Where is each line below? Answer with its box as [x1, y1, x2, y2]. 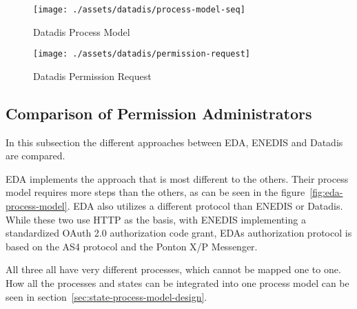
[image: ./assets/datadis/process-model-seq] [33, 5, 245, 14]
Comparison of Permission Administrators [6, 102, 312, 123]
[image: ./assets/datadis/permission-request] [33, 49, 250, 59]
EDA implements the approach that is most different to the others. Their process [6, 171, 349, 186]
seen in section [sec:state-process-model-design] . [6, 289, 207, 303]
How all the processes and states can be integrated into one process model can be [6, 276, 349, 290]
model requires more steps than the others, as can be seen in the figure [6, 185, 305, 199]
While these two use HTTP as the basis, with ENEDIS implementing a [6, 212, 306, 226]
